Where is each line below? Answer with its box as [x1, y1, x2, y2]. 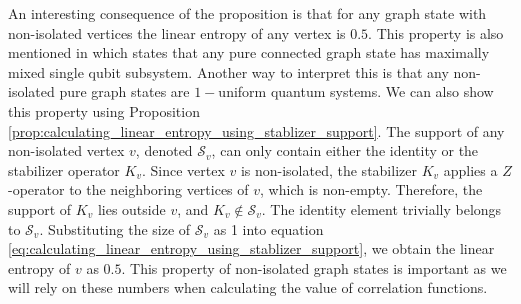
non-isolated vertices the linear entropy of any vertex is [8, 22, 346, 43]
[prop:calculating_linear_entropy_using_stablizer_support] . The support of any [8, 120, 505, 141]
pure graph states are [59, 81, 190, 102]
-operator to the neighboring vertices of [8, 179, 249, 200]
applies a [443, 159, 498, 180]
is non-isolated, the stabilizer [240, 159, 417, 180]
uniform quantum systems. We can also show [218, 81, 494, 102]
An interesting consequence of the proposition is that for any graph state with [8, 3, 487, 23]
